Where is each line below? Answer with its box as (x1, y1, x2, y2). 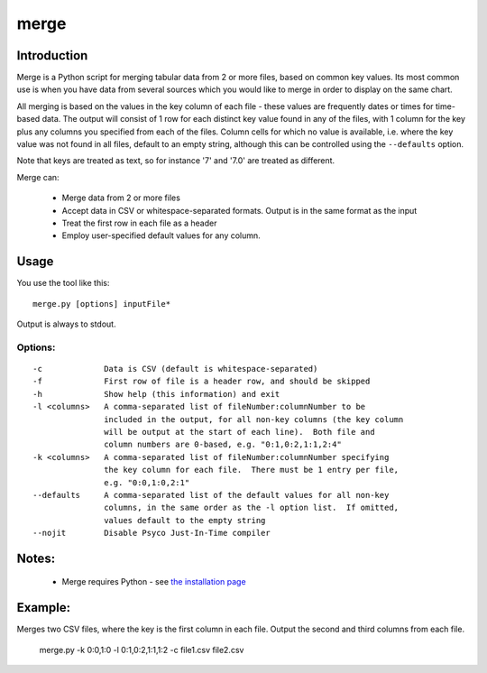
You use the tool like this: (16, 278, 110, 289)
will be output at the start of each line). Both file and (104, 427, 375, 437)
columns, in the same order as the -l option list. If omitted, (104, 502, 400, 513)
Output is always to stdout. (16, 318, 116, 329)
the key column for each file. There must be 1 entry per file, (104, 465, 400, 475)
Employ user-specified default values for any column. (61, 230, 261, 241)
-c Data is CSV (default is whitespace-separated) (32, 364, 318, 373)
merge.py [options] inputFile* (32, 299, 171, 309)
